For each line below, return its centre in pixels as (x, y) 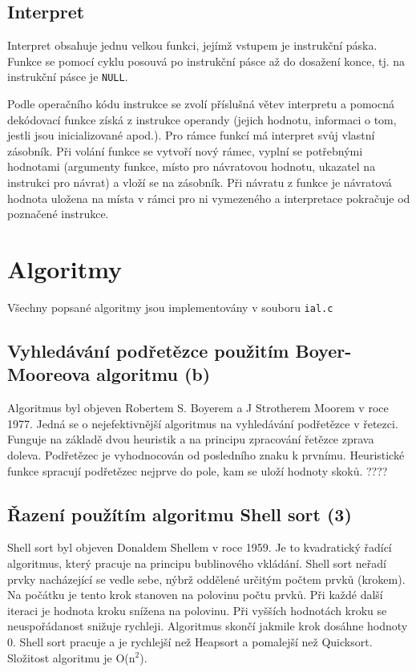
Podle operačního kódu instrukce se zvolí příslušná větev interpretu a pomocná (201, 104)
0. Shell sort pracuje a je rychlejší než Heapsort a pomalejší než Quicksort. (190, 641)
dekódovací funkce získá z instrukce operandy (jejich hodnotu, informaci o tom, (202, 119)
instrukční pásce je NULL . (68, 77)
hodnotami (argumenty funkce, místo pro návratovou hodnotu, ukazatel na (192, 166)
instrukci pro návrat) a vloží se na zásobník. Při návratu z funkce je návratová (200, 182)
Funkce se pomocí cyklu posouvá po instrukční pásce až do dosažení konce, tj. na (206, 61)
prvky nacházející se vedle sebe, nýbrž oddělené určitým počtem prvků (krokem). (206, 579)
